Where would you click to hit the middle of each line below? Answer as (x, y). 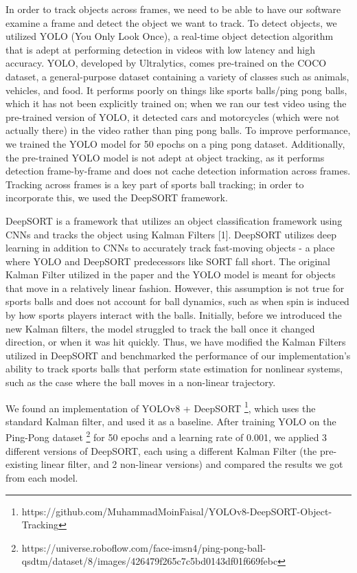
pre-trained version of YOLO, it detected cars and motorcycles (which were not (173, 116)
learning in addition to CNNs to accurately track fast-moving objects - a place (170, 248)
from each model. (42, 477)
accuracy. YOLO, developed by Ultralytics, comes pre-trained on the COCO (166, 63)
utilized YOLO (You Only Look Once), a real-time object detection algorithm (170, 36)
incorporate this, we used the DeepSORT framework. (117, 198)
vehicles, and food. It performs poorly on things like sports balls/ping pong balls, (176, 90)
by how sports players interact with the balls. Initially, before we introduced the (174, 315)
